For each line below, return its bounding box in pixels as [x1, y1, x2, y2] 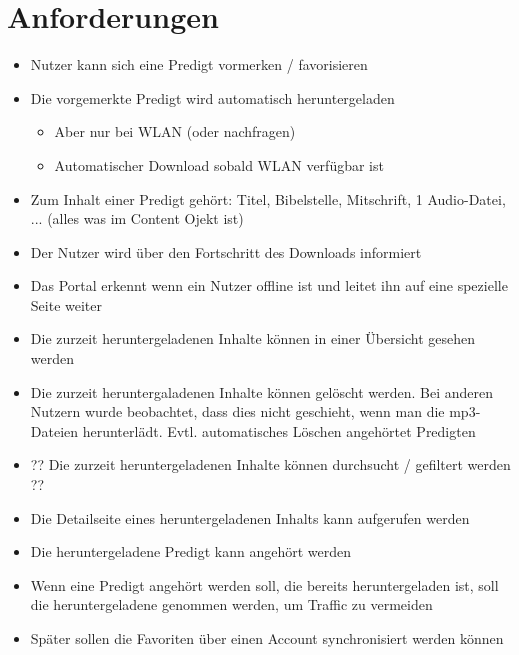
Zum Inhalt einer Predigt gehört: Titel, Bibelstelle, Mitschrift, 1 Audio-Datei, [30, 188, 506, 209]
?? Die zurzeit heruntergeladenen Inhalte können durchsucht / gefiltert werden [30, 454, 511, 475]
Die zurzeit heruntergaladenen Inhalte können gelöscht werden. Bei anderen [30, 381, 494, 402]
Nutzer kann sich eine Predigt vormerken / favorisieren [30, 54, 368, 75]
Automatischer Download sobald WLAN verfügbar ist [54, 154, 384, 175]
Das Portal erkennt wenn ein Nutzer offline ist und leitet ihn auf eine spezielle [30, 275, 508, 296]
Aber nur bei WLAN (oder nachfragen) [54, 121, 296, 142]
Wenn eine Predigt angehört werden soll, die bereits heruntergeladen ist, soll [30, 574, 499, 595]
